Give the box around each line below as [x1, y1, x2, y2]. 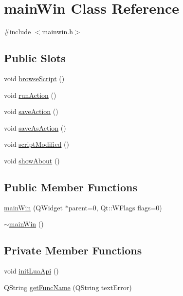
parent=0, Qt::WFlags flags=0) [68, 202, 162, 212]
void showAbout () [4, 155, 60, 165]
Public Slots [4, 50, 66, 66]
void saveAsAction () [4, 122, 66, 133]
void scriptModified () [4, 139, 69, 149]
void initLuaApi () [4, 266, 59, 276]
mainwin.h [42, 26, 73, 37]
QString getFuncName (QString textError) [4, 282, 132, 292]
